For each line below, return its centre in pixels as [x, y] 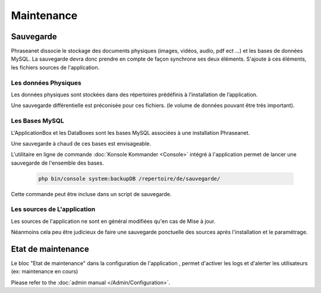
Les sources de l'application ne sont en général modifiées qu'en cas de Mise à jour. [113, 221]
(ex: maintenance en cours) [45, 272]
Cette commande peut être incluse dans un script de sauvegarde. [91, 194]
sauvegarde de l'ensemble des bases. [57, 163]
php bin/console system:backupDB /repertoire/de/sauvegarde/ [129, 179]
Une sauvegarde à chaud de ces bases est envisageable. [81, 143]
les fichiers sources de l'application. [55, 67]
